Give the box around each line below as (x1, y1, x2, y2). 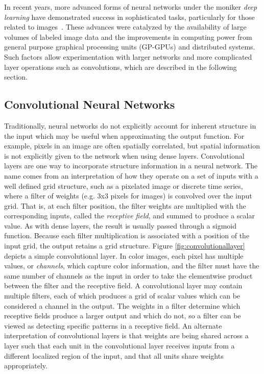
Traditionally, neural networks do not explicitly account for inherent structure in (4, 120, 256, 131)
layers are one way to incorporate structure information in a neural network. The (4, 160, 258, 171)
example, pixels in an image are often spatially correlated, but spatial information (4, 140, 260, 151)
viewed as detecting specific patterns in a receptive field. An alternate (4, 320, 222, 331)
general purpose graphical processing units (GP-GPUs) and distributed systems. (4, 41, 255, 52)
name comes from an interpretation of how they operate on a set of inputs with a (4, 170, 258, 181)
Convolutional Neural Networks (4, 96, 175, 112)
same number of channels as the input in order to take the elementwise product (4, 270, 253, 281)
